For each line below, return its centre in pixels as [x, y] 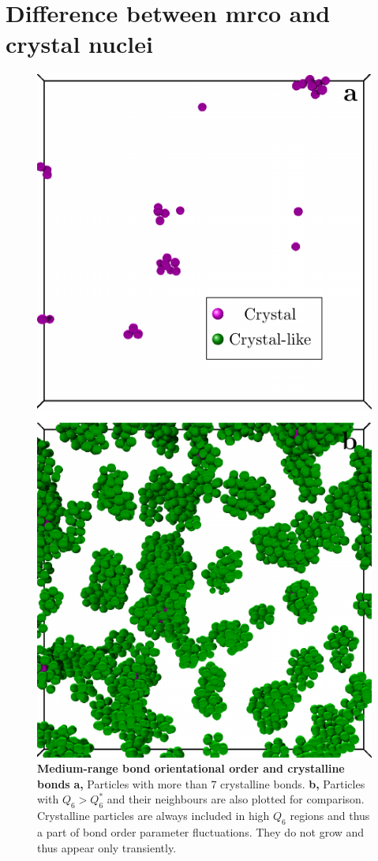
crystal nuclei [79, 44]
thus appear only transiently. [107, 847]
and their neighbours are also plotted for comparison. [236, 799]
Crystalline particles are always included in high [153, 816]
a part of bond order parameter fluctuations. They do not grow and [201, 831]
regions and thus [330, 816]
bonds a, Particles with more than [122, 783]
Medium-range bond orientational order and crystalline [191, 768]
